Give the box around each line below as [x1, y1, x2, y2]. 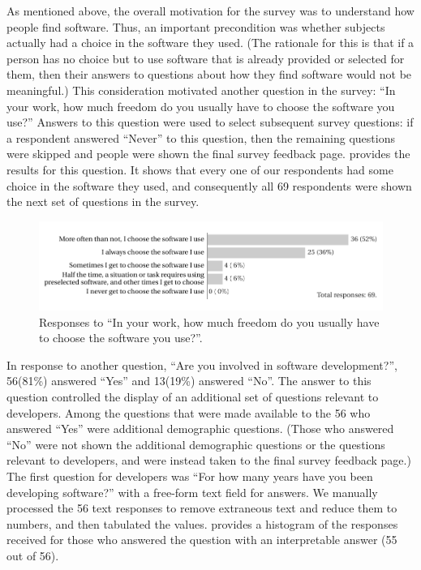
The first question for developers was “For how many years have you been [6, 467, 373, 484]
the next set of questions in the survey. [6, 193, 200, 210]
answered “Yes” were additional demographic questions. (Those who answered [6, 420, 394, 437]
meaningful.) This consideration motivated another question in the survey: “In [6, 81, 396, 98]
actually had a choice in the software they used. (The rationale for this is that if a [6, 34, 415, 51]
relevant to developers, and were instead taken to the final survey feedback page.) [6, 452, 411, 469]
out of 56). [6, 546, 59, 564]
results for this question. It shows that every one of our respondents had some [6, 161, 393, 178]
